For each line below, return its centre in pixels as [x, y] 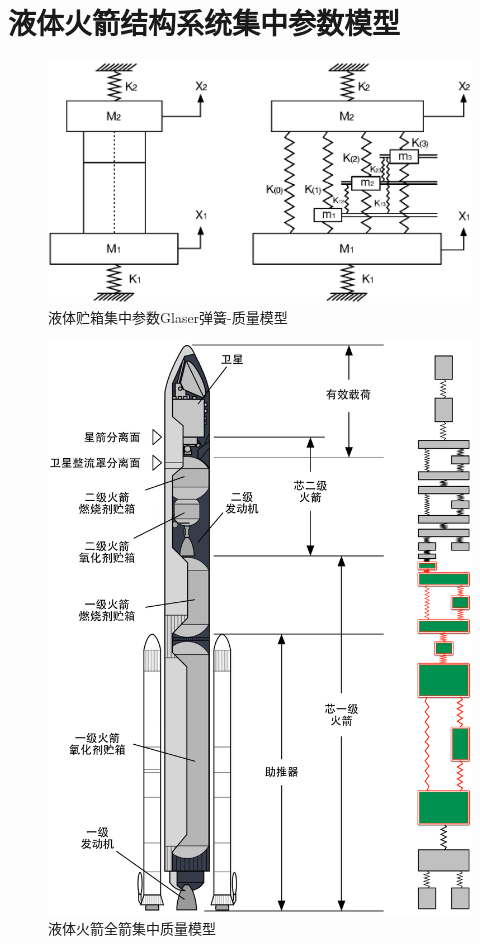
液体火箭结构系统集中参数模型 [204, 22]
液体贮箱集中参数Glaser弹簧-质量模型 [168, 316]
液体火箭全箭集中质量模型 [132, 927]
